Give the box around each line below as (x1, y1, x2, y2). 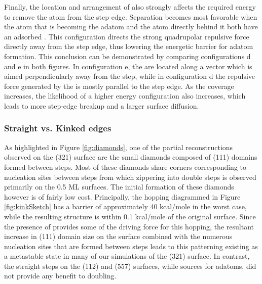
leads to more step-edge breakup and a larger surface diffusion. (4, 100, 199, 111)
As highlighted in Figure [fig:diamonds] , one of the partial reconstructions (4, 141, 233, 152)
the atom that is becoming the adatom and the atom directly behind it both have (4, 21, 258, 32)
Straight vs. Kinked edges (4, 122, 111, 134)
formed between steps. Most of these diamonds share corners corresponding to (4, 161, 246, 172)
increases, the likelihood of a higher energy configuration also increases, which (4, 90, 246, 101)
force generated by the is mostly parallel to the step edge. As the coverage (4, 80, 234, 91)
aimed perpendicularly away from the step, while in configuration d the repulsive (4, 71, 255, 81)
